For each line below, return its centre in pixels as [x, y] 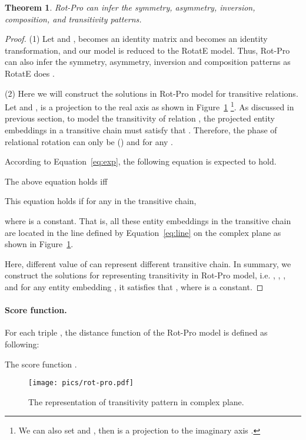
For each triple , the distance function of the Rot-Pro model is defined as [136, 332]
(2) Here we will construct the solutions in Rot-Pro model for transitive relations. [152, 93]
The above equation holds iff [56, 181]
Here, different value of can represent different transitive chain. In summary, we [148, 263]
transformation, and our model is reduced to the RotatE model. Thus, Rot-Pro [147, 50]
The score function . [41, 364]
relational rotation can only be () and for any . [89, 141]
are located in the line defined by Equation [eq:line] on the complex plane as [143, 232]
